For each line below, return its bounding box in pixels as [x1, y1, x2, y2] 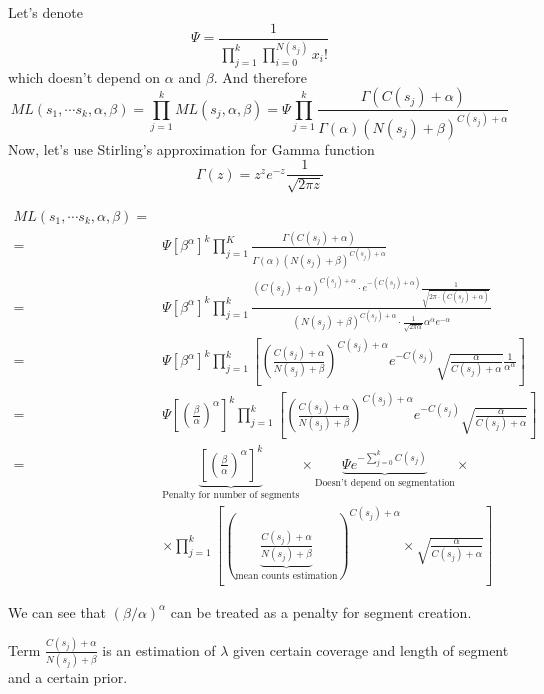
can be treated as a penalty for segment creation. [170, 601, 472, 622]
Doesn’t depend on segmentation [314, 477, 455, 488]
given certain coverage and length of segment [233, 639, 509, 660]
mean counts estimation [235, 570, 338, 581]
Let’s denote [8, 2, 83, 22]
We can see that [8, 601, 107, 622]
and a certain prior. [8, 667, 128, 688]
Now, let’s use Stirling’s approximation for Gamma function [8, 138, 375, 159]
